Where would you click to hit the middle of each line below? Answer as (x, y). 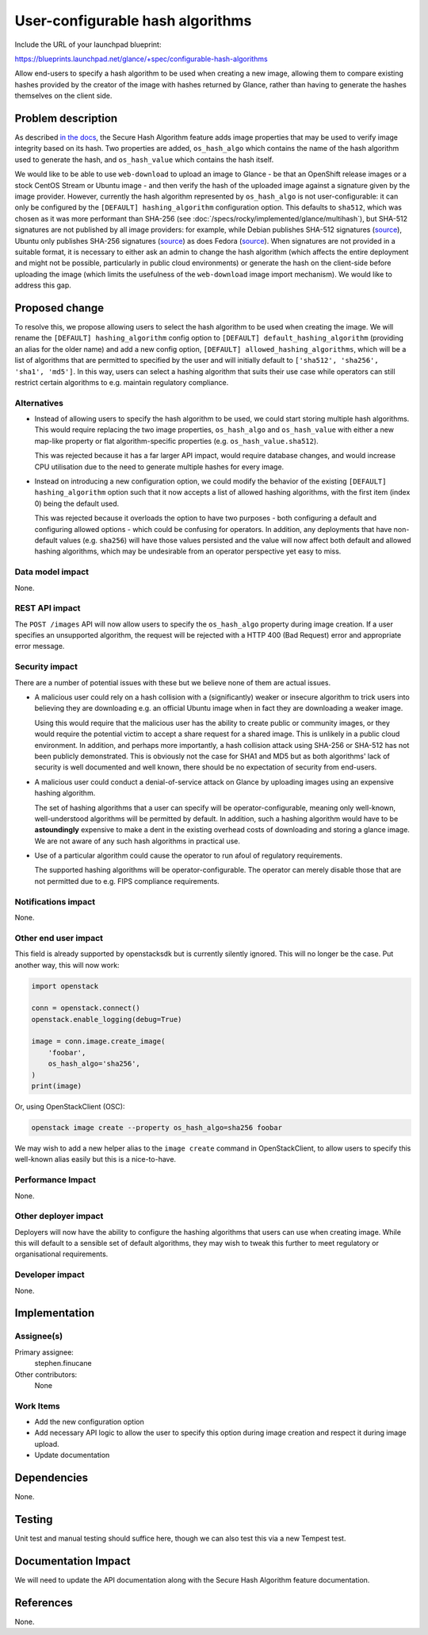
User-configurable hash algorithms (133, 21)
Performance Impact (55, 1180)
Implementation (55, 1313)
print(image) (57, 1086)
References (44, 1603)
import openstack (65, 986)
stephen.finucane (63, 1363)
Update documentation (72, 1455)
